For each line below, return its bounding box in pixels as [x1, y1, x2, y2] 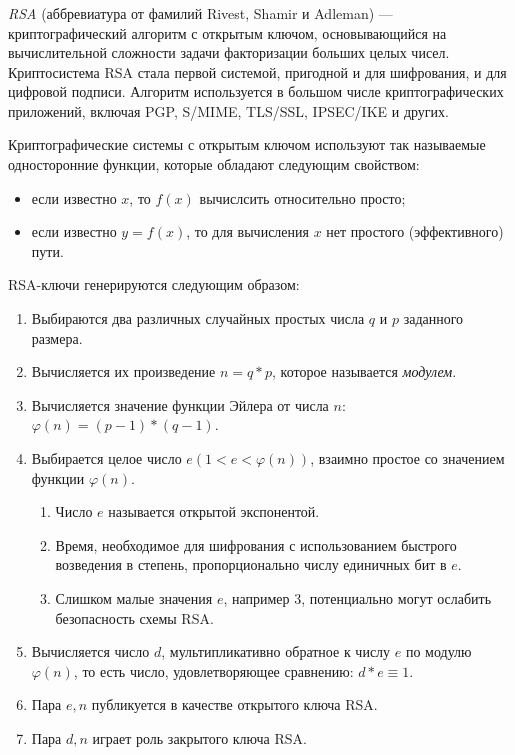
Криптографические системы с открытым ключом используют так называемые [8, 134, 486, 155]
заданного [403, 308, 464, 329]
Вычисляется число [31, 641, 150, 662]
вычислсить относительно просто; [199, 187, 406, 208]
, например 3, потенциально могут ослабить [223, 587, 492, 608]
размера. [31, 327, 83, 348]
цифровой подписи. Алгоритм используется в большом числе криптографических [8, 81, 504, 102]
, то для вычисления [186, 221, 309, 242]
